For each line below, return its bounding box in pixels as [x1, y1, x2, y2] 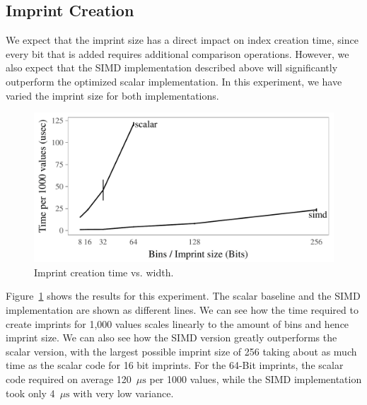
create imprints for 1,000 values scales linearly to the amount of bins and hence [6, 316, 349, 331]
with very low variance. [73, 385, 174, 400]
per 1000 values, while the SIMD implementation [149, 371, 362, 386]
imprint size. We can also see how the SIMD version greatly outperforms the [6, 330, 337, 345]
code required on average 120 [6, 371, 132, 386]
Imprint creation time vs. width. [34, 264, 174, 279]
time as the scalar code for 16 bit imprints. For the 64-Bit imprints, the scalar [6, 358, 344, 372]
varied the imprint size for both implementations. [6, 88, 219, 102]
